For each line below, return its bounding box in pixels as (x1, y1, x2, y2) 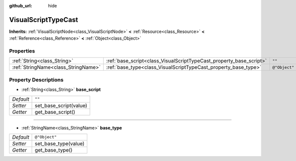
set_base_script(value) (35, 102, 87, 109)
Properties (9, 48, 36, 54)
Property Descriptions (9, 76, 64, 83)
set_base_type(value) (35, 140, 85, 147)
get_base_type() (35, 146, 73, 153)
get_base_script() (35, 108, 75, 115)
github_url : (9, 3, 32, 8)
